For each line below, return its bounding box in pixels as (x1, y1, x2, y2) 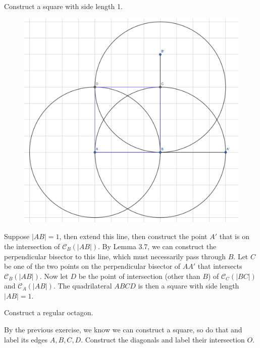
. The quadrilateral (53, 280, 112, 291)
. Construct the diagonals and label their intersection (81, 334, 245, 344)
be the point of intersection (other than (78, 270, 200, 281)
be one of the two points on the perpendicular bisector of (4, 261, 181, 271)
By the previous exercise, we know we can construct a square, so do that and (4, 324, 242, 335)
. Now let (39, 270, 68, 281)
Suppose (4, 231, 30, 242)
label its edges (4, 334, 48, 344)
